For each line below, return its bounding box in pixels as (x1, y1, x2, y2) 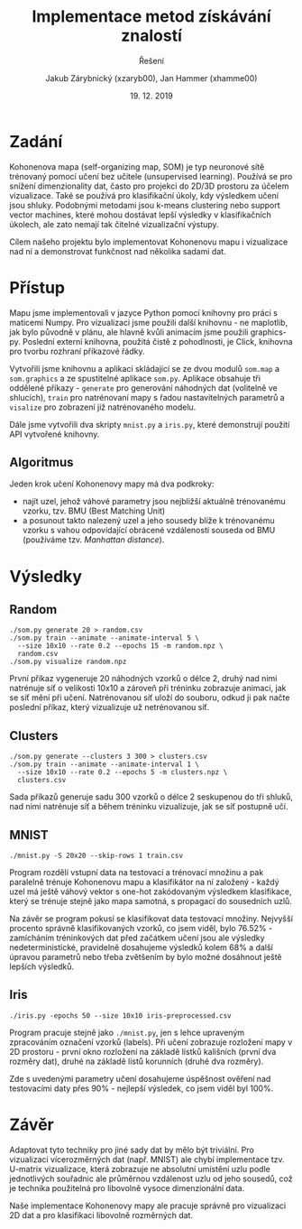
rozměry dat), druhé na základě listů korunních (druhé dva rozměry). (9, 1056, 264, 1067)
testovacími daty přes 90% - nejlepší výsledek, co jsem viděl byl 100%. (9, 1083, 274, 1094)
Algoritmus (9, 455, 74, 470)
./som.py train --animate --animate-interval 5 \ (9, 633, 200, 642)
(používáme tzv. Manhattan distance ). (22, 534, 165, 545)
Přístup (9, 277, 66, 298)
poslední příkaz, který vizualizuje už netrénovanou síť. (9, 702, 210, 713)
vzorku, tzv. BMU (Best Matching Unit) (22, 505, 166, 516)
